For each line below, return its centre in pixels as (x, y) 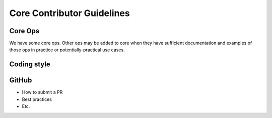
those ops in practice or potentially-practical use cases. (67, 50)
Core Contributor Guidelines (70, 13)
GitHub (21, 80)
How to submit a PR (42, 92)
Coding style (30, 65)
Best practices (37, 99)
